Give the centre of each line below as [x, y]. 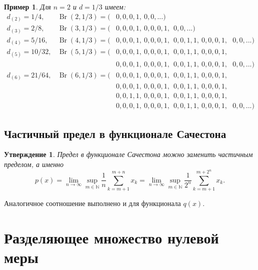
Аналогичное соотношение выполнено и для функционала [92, 203]
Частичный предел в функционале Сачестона [115, 133]
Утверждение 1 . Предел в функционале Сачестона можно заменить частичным [128, 154]
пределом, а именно [34, 164]
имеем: [115, 6]
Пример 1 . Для [27, 6]
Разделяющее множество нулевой [111, 237]
